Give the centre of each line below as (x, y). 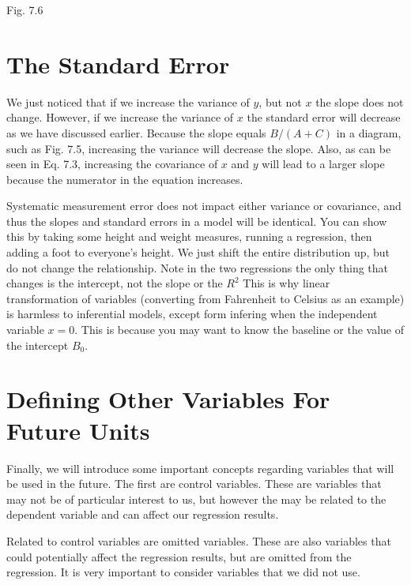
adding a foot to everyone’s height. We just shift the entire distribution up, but (198, 252)
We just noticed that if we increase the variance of (128, 101)
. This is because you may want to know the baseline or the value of (239, 330)
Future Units (78, 430)
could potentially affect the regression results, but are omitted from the (179, 556)
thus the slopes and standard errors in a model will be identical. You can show (197, 221)
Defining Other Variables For (168, 399)
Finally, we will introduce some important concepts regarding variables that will (200, 468)
